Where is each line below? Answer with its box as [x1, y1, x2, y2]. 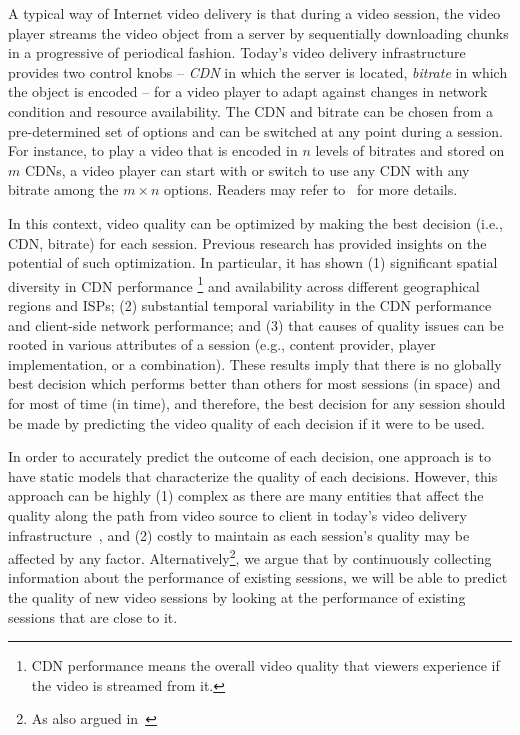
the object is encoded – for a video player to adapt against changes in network [8, 81, 488, 102]
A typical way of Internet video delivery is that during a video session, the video [8, 3, 501, 23]
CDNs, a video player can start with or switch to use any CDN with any [24, 159, 470, 180]
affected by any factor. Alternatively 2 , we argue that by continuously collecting [8, 545, 492, 568]
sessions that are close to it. [8, 606, 178, 627]
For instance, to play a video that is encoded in [8, 140, 298, 161]
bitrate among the [8, 179, 119, 200]
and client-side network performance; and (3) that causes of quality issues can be [8, 314, 504, 335]
